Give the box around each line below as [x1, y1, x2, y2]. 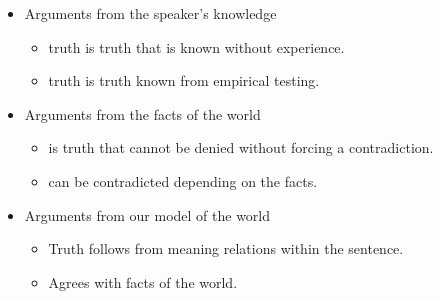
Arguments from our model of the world [24, 204, 271, 225]
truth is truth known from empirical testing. [48, 70, 320, 91]
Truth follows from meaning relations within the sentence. [48, 238, 404, 259]
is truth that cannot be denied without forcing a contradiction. [48, 137, 434, 158]
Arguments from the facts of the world [24, 103, 261, 124]
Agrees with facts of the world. [48, 271, 238, 292]
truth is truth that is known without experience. [48, 36, 345, 57]
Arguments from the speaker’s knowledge [24, 3, 277, 23]
